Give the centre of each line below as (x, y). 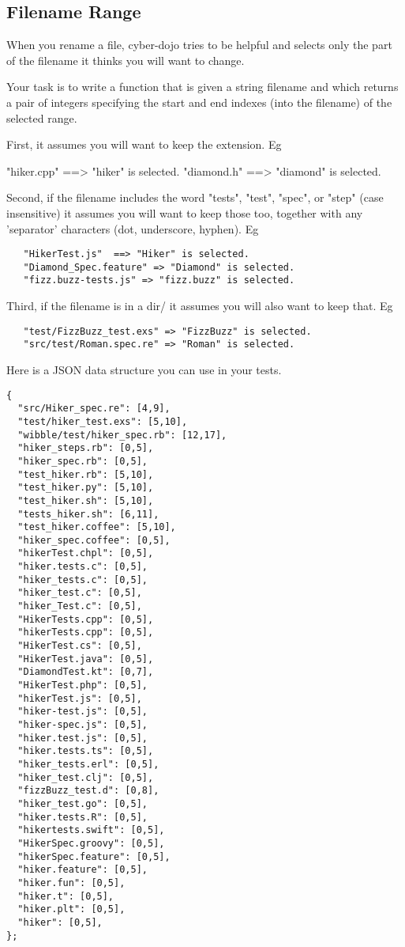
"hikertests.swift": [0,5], (91, 830)
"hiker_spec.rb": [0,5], (82, 461)
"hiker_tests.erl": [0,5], (88, 764)
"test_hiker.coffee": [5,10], (97, 527)
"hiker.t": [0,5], (66, 896)
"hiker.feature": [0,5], (82, 870)
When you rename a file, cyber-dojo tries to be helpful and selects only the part (199, 45)
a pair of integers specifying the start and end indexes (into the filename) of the (199, 102)
